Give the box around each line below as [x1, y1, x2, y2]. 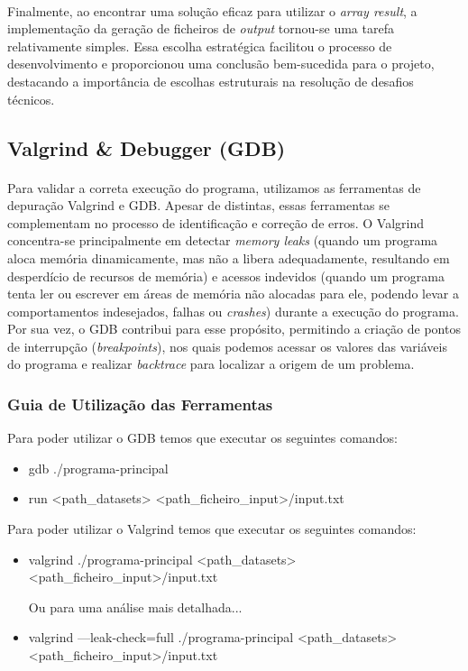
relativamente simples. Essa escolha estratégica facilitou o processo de [7, 36, 392, 55]
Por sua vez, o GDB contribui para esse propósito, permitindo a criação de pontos [7, 319, 461, 338]
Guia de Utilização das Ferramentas [7, 392, 273, 415]
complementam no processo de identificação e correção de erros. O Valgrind [7, 213, 425, 232]
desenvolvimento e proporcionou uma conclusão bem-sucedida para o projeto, [7, 54, 435, 73]
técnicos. [7, 89, 55, 108]
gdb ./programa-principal [28, 458, 169, 477]
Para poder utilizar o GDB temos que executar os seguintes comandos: [7, 428, 398, 447]
